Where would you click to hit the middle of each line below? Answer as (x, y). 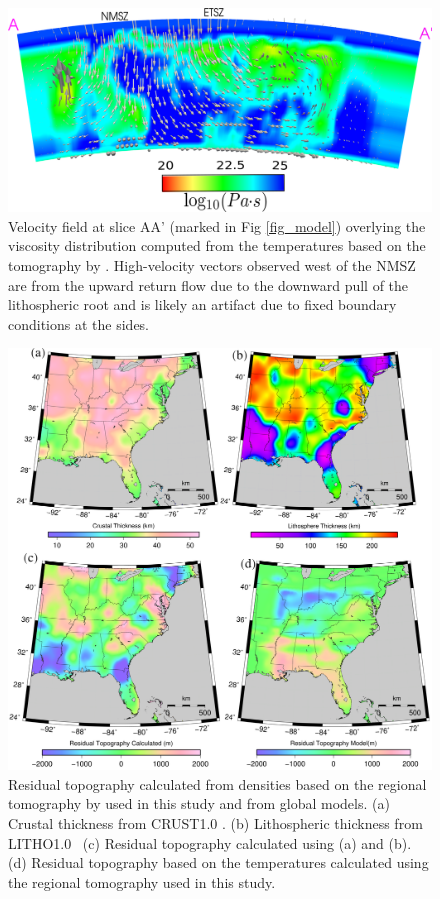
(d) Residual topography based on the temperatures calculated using (218, 862)
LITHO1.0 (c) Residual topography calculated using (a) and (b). (210, 842)
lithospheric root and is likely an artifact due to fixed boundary (202, 304)
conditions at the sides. (79, 323)
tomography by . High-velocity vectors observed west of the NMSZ (212, 264)
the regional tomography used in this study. (142, 881)
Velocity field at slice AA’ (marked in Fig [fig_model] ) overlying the (217, 225)
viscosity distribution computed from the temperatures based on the (217, 245)
